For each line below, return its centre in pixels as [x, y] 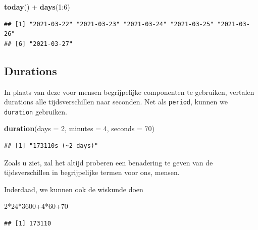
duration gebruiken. [36, 111]
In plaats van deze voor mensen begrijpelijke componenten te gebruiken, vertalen [129, 92]
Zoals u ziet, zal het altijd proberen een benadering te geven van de [109, 162]
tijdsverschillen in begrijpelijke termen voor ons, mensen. [92, 172]
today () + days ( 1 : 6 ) [37, 7]
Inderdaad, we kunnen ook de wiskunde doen [74, 189]
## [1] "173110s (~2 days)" [51, 146]
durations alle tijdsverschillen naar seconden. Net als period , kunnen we [116, 102]
